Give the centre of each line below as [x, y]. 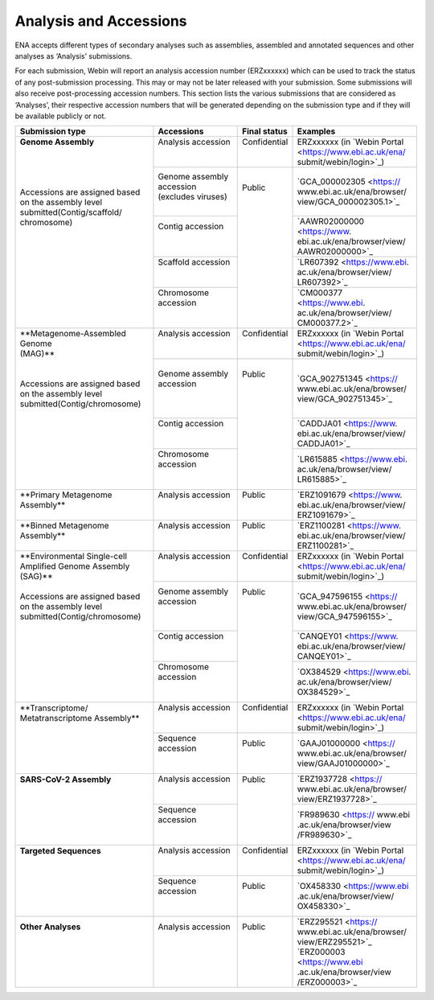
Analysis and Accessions [101, 21]
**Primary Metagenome [66, 495]
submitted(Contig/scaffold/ [71, 212]
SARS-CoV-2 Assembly [66, 779]
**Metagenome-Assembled [73, 334]
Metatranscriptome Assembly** [80, 718]
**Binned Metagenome [64, 525]
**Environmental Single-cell [74, 557]
